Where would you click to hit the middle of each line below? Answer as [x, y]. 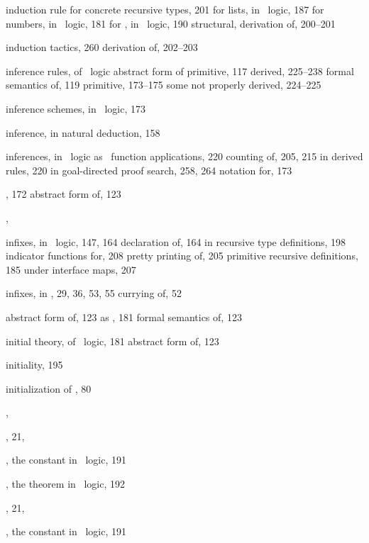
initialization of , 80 [49, 388]
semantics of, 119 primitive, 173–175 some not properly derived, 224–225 [164, 85]
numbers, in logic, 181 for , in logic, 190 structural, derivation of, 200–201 [171, 23]
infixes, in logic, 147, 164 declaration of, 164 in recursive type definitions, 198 [176, 241]
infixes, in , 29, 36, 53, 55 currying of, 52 [94, 293]
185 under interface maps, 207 [71, 269]
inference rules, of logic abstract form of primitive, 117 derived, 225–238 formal [180, 71]
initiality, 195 [34, 365]
